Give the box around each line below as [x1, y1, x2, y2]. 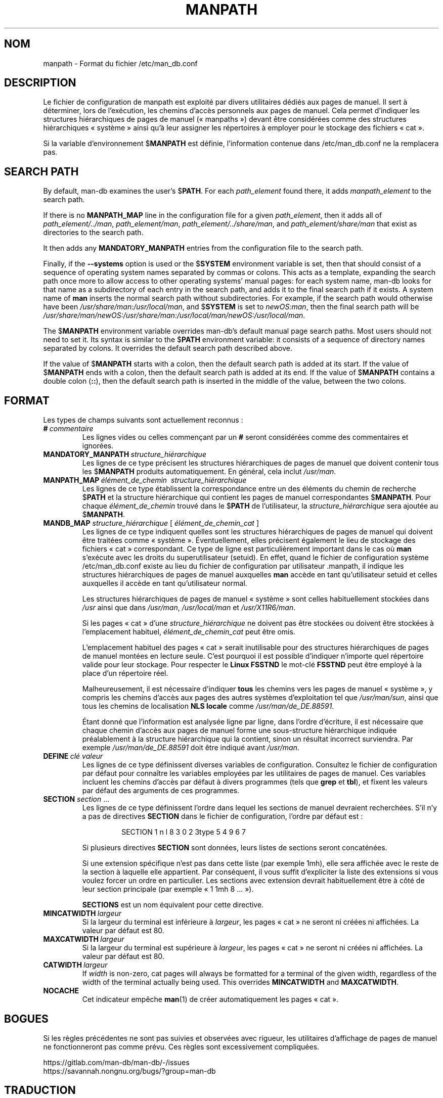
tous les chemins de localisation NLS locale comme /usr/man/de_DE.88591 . [82, 702, 334, 711]
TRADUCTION [4, 1084, 76, 1097]
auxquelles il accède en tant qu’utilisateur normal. [82, 579, 247, 588]
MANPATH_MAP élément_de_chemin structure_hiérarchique [43, 476, 247, 485]
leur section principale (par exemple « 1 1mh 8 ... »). [82, 885, 254, 894]
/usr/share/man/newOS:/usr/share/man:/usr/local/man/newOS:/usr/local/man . [43, 311, 305, 320]
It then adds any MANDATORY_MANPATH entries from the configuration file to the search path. [43, 244, 363, 253]
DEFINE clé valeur [43, 752, 103, 761]
